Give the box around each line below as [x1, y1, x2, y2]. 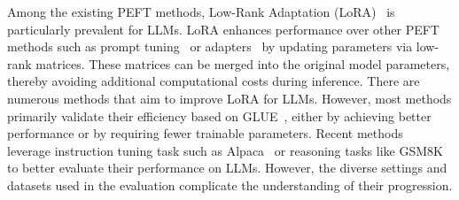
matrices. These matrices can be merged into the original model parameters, [35, 54, 450, 73]
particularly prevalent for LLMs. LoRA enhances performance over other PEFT [7, 19, 440, 38]
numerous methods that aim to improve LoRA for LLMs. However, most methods [7, 88, 452, 107]
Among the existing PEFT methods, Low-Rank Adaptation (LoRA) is [7, 3, 395, 20]
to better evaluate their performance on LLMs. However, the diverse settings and [7, 158, 447, 177]
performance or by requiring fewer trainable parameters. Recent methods [7, 124, 403, 142]
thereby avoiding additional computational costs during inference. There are [7, 72, 420, 90]
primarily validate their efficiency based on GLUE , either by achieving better [7, 106, 432, 125]
